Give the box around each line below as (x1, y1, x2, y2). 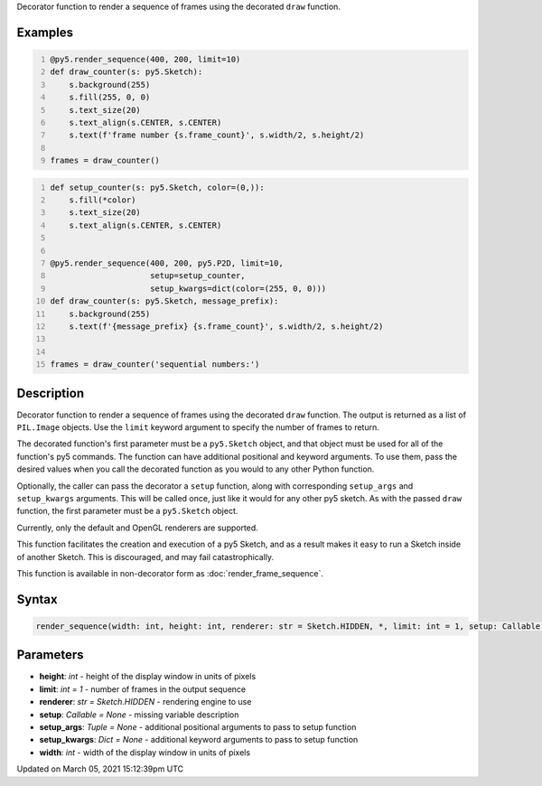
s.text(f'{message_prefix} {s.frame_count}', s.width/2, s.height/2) (69, 322, 384, 332)
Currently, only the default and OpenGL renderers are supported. (16, 522, 259, 533)
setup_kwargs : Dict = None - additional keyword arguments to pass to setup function (39, 735, 359, 745)
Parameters (16, 647, 84, 663)
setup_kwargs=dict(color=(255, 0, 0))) (149, 283, 327, 294)
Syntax (16, 592, 58, 607)
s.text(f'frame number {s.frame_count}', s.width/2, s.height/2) (69, 130, 365, 140)
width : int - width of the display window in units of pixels (39, 746, 251, 758)
